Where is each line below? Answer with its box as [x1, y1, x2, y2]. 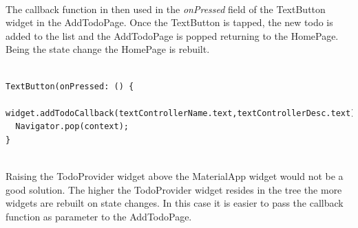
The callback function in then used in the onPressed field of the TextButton [6, 1, 326, 16]
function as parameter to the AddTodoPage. [6, 209, 192, 223]
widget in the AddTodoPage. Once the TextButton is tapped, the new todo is [6, 15, 333, 30]
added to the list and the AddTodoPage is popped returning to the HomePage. [6, 28, 339, 43]
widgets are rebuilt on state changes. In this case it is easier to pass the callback [6, 196, 344, 210]
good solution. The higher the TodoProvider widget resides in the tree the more [6, 182, 342, 196]
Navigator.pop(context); [15, 122, 129, 132]
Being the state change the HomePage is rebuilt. [6, 42, 210, 56]
